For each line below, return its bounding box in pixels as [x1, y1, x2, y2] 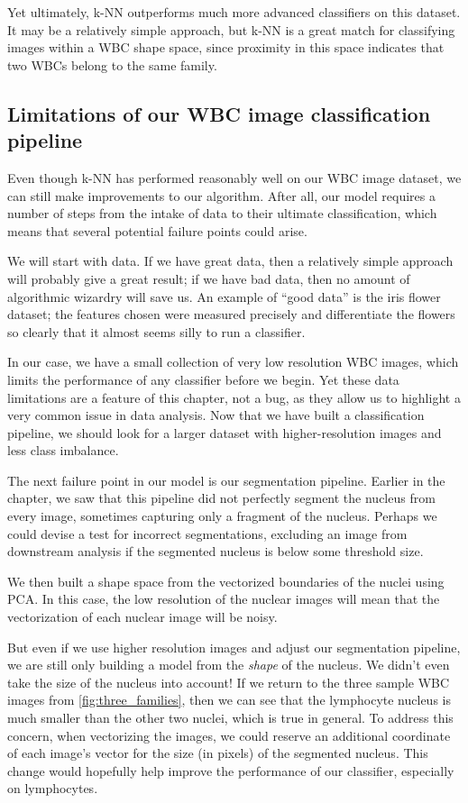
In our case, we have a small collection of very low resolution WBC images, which [7, 352, 459, 371]
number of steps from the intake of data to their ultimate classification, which [7, 204, 437, 223]
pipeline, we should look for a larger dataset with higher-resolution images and [7, 423, 442, 442]
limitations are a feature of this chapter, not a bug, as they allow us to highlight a [7, 388, 461, 406]
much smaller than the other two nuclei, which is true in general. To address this [7, 708, 454, 726]
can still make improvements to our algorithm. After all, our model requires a [7, 186, 436, 205]
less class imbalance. [7, 441, 119, 460]
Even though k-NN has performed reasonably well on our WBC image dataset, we [7, 168, 462, 187]
